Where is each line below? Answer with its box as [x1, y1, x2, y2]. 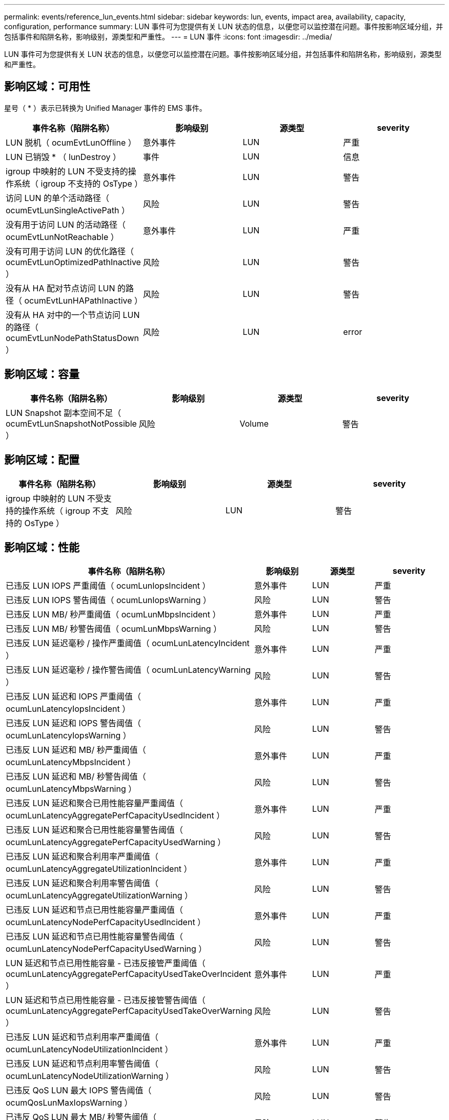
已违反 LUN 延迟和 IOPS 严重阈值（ [6, 691, 141, 702]
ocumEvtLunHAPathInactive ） [24, 295, 143, 306]
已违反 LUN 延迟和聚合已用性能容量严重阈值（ [6, 798, 183, 809]
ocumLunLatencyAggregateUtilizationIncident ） [6, 864, 192, 874]
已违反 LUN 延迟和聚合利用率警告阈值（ [6, 878, 159, 889]
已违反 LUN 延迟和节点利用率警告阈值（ [6, 1058, 159, 1069]
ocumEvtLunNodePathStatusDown [6, 332, 139, 343]
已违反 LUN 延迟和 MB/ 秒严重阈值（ [6, 745, 146, 755]
